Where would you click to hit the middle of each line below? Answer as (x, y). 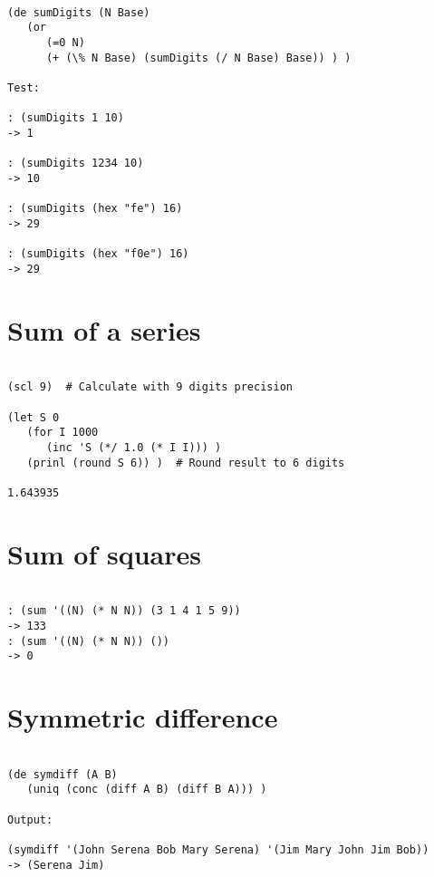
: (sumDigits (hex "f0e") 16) (98, 254)
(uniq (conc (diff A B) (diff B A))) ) (147, 790)
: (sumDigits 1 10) (66, 118)
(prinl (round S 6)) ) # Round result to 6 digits (186, 463)
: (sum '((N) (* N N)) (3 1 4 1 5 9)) (124, 611)
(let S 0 (34, 417)
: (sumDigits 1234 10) (76, 164)
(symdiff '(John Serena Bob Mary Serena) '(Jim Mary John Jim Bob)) (218, 849)
